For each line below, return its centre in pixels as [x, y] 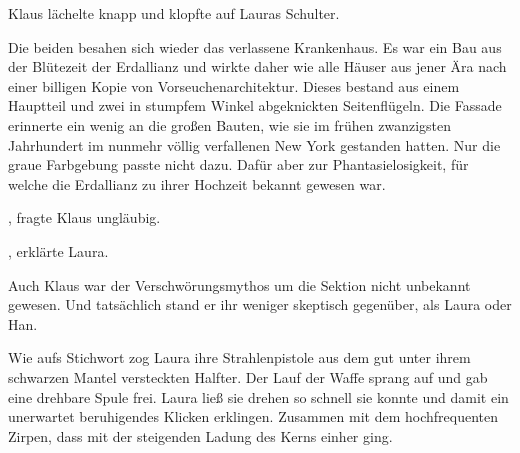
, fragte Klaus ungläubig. [84, 217]
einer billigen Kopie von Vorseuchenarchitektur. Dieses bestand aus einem [234, 85]
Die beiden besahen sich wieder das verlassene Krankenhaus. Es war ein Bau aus [255, 46]
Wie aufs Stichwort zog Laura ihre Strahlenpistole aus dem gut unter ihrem [239, 357]
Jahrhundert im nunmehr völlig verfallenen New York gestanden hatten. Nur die [254, 144]
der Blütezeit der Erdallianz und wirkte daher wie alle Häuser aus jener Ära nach [257, 66]
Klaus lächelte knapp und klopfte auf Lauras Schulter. [174, 13]
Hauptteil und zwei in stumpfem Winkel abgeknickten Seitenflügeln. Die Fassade [255, 105]
